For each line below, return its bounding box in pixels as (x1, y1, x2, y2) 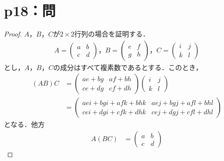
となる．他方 (4, 119, 45, 129)
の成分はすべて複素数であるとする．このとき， (53, 62, 203, 72)
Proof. (4, 29, 22, 39)
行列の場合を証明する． (74, 29, 150, 39)
